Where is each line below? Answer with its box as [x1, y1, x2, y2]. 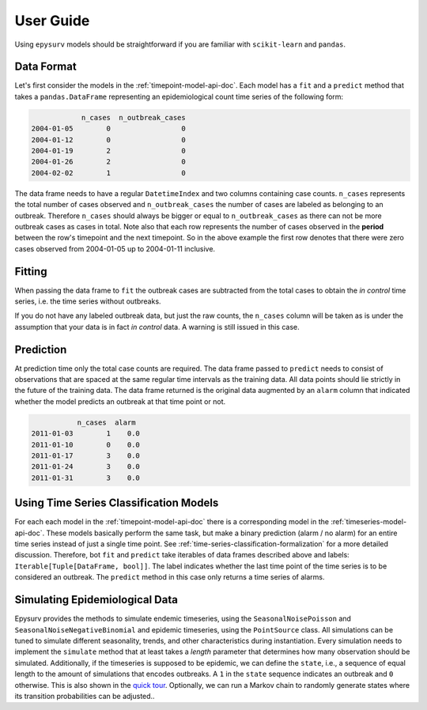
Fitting [14, 265, 47, 278]
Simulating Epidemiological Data [14, 593, 178, 606]
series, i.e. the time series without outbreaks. [14, 296, 161, 306]
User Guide [14, 12, 90, 29]
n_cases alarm [77, 417, 136, 427]
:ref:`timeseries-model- [331, 517, 407, 527]
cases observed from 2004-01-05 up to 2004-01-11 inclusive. [14, 244, 216, 253]
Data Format [14, 60, 77, 74]
